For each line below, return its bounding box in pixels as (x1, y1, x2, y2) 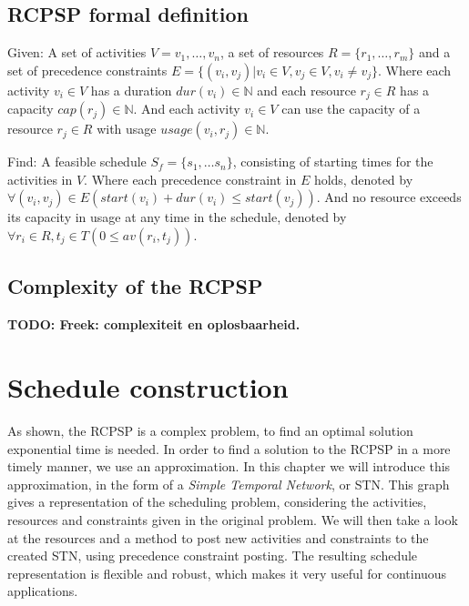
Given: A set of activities (7, 43, 147, 62)
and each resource (257, 80, 356, 99)
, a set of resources (219, 43, 324, 62)
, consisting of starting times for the (232, 152, 433, 171)
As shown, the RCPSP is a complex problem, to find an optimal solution (7, 420, 413, 439)
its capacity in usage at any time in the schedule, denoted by (7, 207, 347, 227)
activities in (7, 169, 73, 188)
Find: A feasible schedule (7, 152, 147, 171)
